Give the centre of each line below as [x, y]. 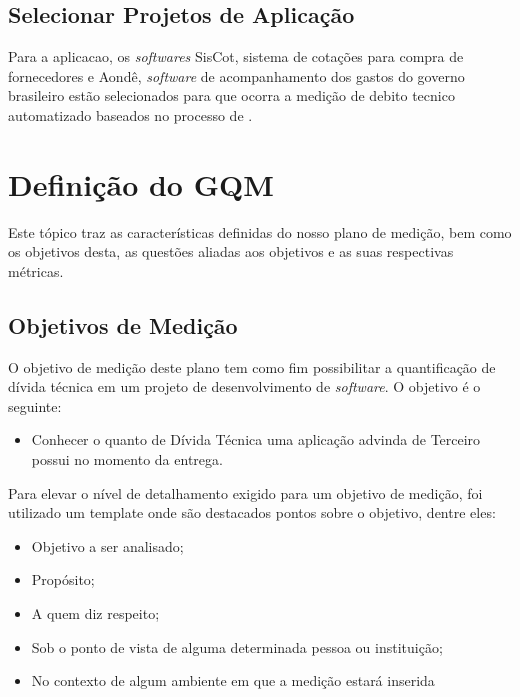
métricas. [36, 270]
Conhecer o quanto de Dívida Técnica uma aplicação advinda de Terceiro [256, 439]
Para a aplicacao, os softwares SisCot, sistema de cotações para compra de [236, 56]
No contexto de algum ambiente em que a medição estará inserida [233, 680]
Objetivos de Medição [123, 324]
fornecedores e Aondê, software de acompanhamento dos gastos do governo [236, 75]
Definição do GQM [141, 183]
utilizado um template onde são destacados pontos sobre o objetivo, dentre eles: [252, 512]
